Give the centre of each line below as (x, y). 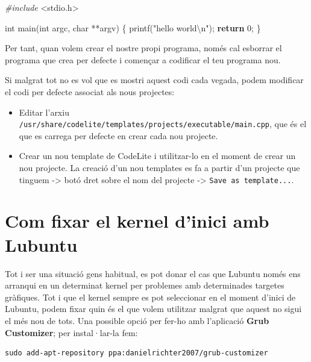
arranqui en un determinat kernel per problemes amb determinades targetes (145, 285)
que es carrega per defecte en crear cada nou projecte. (118, 135)
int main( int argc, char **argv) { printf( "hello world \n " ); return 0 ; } (133, 27)
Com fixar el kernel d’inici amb (137, 221)
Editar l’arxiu (44, 112)
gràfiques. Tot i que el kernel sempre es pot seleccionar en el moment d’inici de (150, 297)
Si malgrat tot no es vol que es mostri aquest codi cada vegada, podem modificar (154, 80)
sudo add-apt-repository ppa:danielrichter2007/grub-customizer (137, 353)
